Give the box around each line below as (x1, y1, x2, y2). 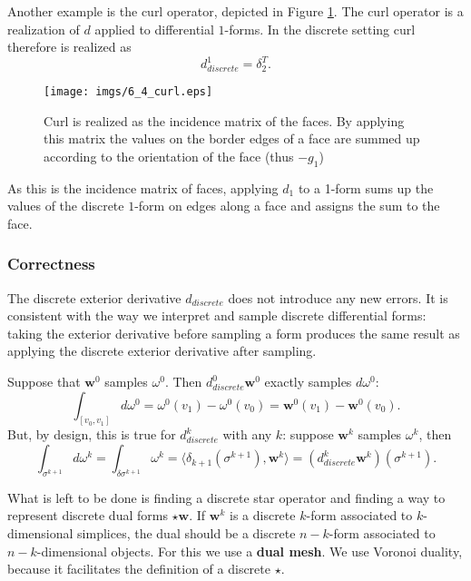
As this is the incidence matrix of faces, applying (7, 178, 279, 197)
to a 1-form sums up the (298, 178, 434, 197)
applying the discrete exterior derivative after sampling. (7, 341, 317, 360)
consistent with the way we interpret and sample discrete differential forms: (7, 306, 427, 325)
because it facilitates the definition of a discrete (7, 559, 270, 578)
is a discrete (229, 506, 296, 525)
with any (222, 425, 272, 444)
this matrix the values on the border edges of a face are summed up (44, 129, 420, 148)
